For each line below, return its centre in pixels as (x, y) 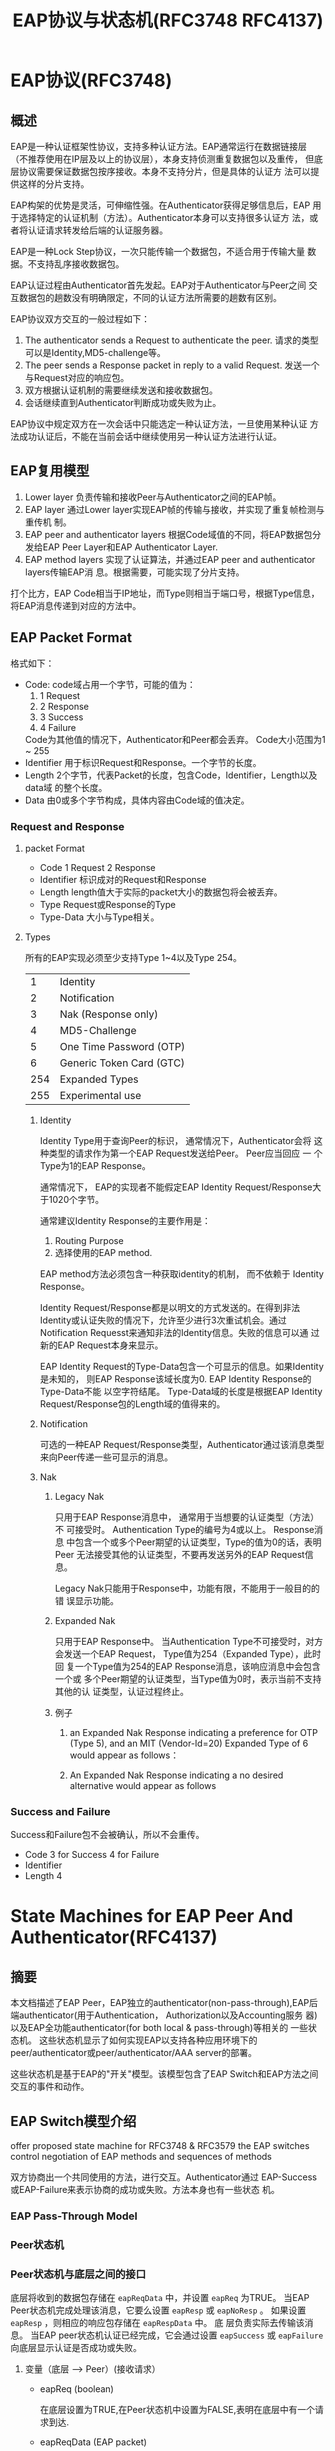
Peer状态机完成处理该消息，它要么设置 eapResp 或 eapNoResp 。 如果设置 (158, 2310)
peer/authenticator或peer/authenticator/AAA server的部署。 (134, 2053)
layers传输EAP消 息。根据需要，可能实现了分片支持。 (134, 572)
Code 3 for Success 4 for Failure (92, 1855)
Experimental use (100, 1095)
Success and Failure (60, 1811)
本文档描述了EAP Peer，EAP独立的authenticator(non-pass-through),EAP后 (164, 2003)
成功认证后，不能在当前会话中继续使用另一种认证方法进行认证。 (150, 436)
